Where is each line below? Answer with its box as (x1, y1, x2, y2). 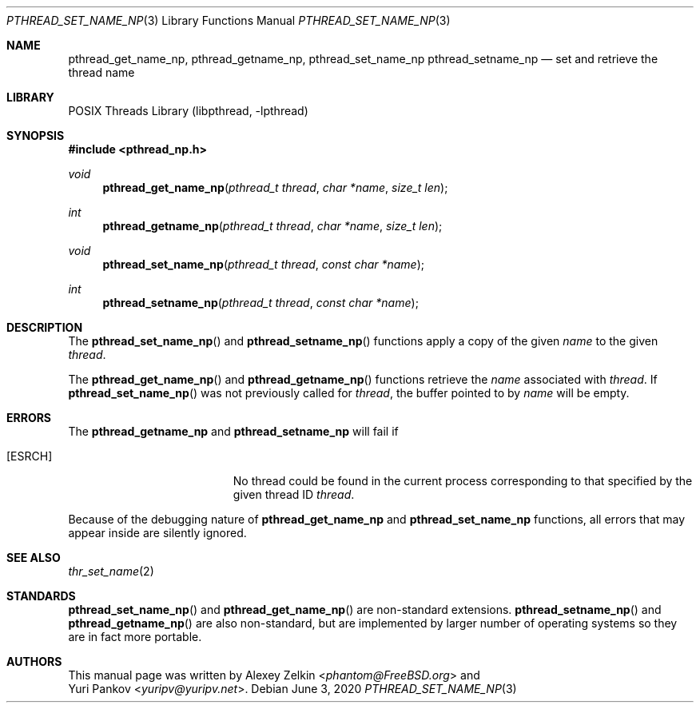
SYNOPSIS (6, 129, 65, 142)
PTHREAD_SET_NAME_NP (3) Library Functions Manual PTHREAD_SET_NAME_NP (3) (6, 14, 451, 27)
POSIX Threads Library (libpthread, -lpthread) (68, 104, 308, 118)
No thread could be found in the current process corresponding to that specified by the (233, 474, 693, 488)
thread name (68, 66, 135, 79)
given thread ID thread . (233, 488, 355, 501)
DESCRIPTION (6, 321, 83, 334)
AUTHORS (6, 655, 62, 668)
